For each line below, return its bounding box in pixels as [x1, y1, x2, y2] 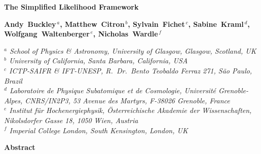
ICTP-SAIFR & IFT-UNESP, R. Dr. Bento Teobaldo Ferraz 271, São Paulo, [9, 65, 252, 75]
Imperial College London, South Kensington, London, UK [9, 125, 188, 135]
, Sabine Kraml [188, 18, 244, 29]
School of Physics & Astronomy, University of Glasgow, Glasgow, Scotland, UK [9, 45, 256, 56]
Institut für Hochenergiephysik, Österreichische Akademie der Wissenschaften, [9, 105, 252, 115]
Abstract [4, 142, 35, 152]
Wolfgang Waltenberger [4, 28, 90, 39]
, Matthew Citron [60, 18, 125, 29]
